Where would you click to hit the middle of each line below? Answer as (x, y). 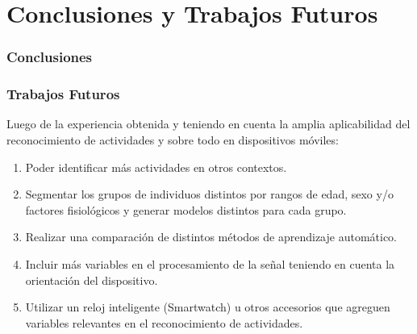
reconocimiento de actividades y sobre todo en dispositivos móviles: (173, 140)
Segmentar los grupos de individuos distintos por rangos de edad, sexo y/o (209, 194)
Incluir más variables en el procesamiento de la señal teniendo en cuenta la (210, 264)
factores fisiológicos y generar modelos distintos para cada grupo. (186, 209)
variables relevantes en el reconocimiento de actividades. (164, 322)
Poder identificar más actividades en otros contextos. (156, 167)
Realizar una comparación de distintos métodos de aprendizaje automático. (211, 237)
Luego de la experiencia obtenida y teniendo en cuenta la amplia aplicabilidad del (208, 124)
